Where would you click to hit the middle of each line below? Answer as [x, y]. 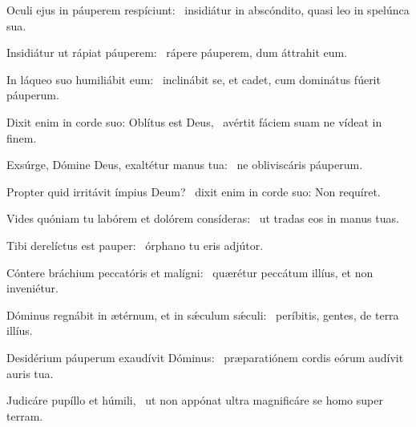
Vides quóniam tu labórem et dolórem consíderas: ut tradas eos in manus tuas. [203, 218]
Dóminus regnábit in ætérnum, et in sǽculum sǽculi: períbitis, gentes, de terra [203, 314]
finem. [22, 137]
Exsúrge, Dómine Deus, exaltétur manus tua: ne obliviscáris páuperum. [185, 165]
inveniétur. [33, 288]
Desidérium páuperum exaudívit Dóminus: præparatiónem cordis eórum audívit [205, 357]
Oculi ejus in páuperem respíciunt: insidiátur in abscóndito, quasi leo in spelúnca [208, 10]
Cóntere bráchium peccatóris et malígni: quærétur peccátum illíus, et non [190, 272]
